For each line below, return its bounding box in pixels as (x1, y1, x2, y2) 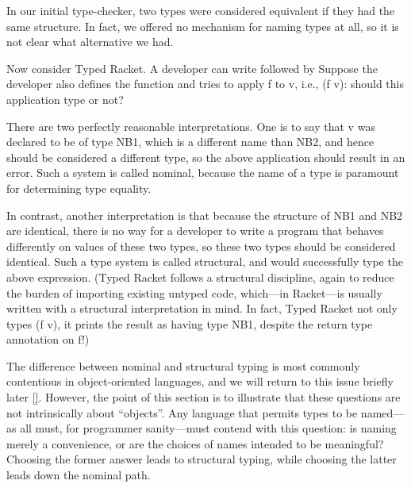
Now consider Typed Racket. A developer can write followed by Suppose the (6, 60, 378, 76)
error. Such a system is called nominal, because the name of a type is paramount (6, 164, 399, 181)
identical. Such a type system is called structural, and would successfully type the (6, 253, 403, 270)
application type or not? (6, 90, 124, 107)
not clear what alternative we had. (6, 33, 174, 50)
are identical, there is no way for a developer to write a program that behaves (6, 222, 384, 239)
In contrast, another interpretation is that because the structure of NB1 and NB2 (6, 206, 403, 223)
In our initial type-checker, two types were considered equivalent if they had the (6, 2, 395, 18)
